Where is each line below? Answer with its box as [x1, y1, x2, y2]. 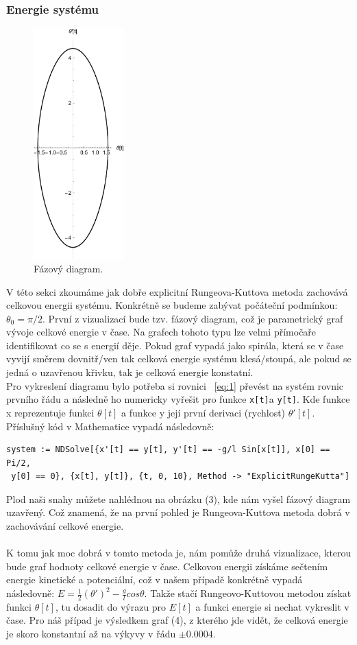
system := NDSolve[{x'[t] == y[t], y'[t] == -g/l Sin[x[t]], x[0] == [6, 445, 330, 455]
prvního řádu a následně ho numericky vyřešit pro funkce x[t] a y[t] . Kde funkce [6, 392, 350, 406]
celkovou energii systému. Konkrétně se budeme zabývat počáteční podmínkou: [6, 298, 338, 312]
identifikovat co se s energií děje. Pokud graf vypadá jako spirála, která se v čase [6, 338, 344, 352]
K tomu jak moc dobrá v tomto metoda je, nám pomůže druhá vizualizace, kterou [6, 546, 352, 560]
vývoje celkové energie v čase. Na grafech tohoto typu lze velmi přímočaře [6, 325, 317, 339]
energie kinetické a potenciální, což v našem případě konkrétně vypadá [6, 572, 303, 587]
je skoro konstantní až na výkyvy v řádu [6, 626, 176, 641]
